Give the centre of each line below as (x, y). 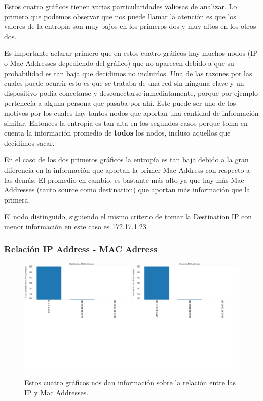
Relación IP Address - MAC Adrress (81, 249)
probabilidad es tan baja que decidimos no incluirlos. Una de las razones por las (128, 73)
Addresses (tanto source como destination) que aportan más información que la (127, 190)
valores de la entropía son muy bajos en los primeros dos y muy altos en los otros (130, 26)
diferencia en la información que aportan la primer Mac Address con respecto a (127, 169)
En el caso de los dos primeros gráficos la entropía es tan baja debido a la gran (126, 160)
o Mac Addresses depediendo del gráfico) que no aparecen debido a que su (119, 63)
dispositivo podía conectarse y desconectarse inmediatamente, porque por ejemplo (131, 93)
